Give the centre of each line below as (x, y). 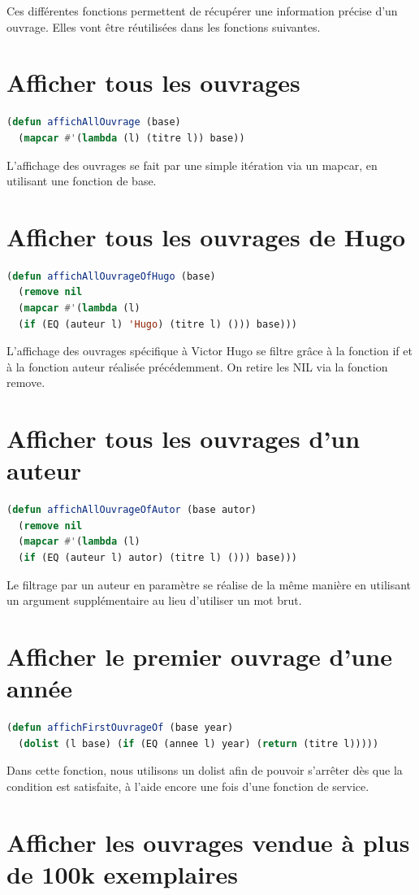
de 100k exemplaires (122, 873)
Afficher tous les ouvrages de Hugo (206, 236)
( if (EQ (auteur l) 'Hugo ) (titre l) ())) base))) (158, 324)
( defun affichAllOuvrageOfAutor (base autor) (132, 510)
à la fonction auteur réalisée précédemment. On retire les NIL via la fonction (197, 366)
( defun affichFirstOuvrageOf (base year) (120, 728)
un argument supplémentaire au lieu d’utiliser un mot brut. (154, 600)
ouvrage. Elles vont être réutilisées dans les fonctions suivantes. (164, 26)
